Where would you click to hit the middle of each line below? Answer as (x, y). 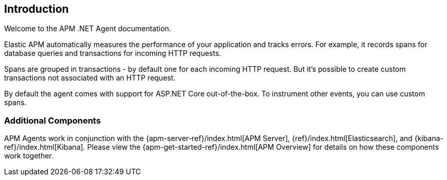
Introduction (37, 9)
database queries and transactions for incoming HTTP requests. (113, 53)
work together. (29, 156)
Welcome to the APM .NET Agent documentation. (88, 29)
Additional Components (52, 120)
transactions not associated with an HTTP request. (90, 78)
